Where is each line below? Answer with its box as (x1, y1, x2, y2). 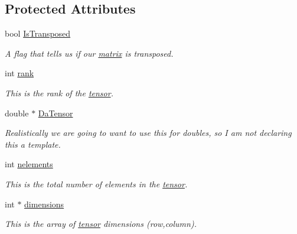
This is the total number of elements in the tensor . (5, 177, 188, 190)
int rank (5, 67, 34, 79)
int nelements (5, 158, 53, 170)
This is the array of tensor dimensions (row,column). (5, 217, 197, 230)
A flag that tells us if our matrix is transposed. (5, 47, 174, 59)
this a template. (5, 138, 61, 150)
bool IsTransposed (5, 27, 71, 40)
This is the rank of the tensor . (5, 86, 113, 99)
